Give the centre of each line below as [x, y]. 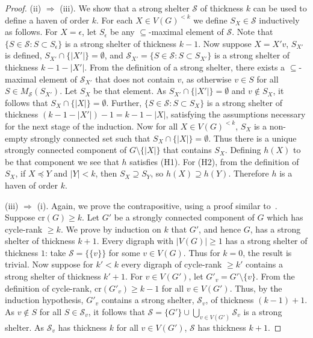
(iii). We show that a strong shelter [125, 8]
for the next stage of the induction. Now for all [91, 126]
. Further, [124, 102]
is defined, [23, 55]
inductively [279, 20]
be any [122, 32]
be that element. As [130, 91]
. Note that [253, 32]
